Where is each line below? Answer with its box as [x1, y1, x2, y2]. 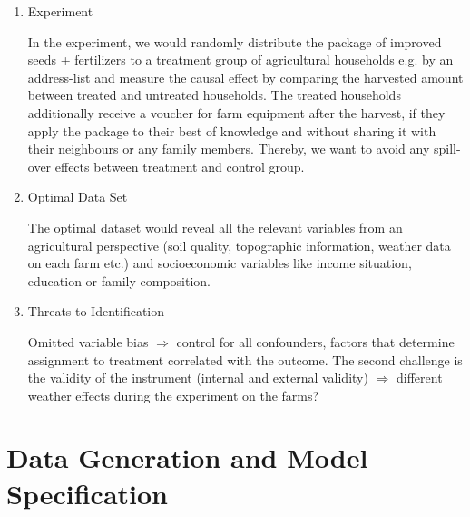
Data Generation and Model [6, 439, 368, 476]
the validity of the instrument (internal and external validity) [27, 368, 368, 387]
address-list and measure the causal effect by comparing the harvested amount [27, 67, 464, 86]
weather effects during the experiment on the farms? [27, 385, 319, 404]
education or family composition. [27, 271, 211, 290]
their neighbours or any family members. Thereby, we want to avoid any [27, 139, 430, 158]
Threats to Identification [27, 302, 165, 321]
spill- [433, 139, 461, 158]
